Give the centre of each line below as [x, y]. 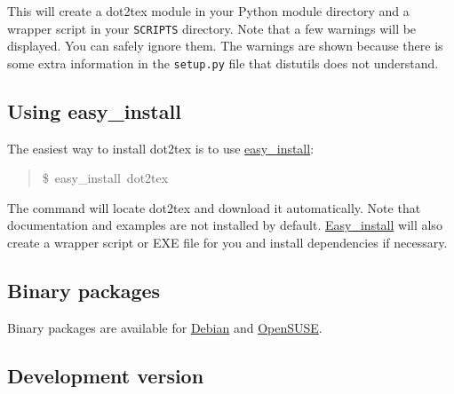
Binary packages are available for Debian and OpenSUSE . [165, 327]
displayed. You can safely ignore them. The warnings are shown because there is [225, 46]
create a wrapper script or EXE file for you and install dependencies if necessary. [227, 243]
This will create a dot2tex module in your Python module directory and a [208, 11]
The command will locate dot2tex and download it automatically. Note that [214, 207]
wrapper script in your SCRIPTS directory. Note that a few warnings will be [212, 28]
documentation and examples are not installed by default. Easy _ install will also [225, 225]
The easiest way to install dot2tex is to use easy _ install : [161, 148]
